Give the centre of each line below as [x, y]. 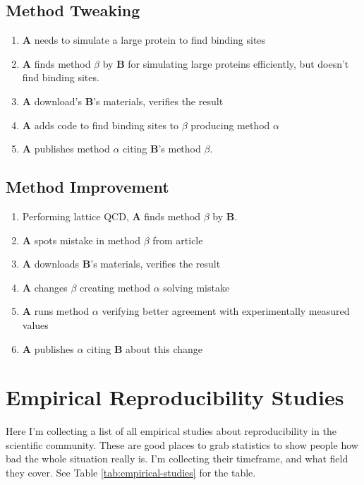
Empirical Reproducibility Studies [175, 397]
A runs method [56, 311]
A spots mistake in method [81, 240]
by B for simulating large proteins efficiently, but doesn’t [226, 63]
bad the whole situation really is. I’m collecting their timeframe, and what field [177, 459]
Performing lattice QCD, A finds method [111, 216]
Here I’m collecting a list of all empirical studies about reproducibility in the [171, 431]
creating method [115, 287]
